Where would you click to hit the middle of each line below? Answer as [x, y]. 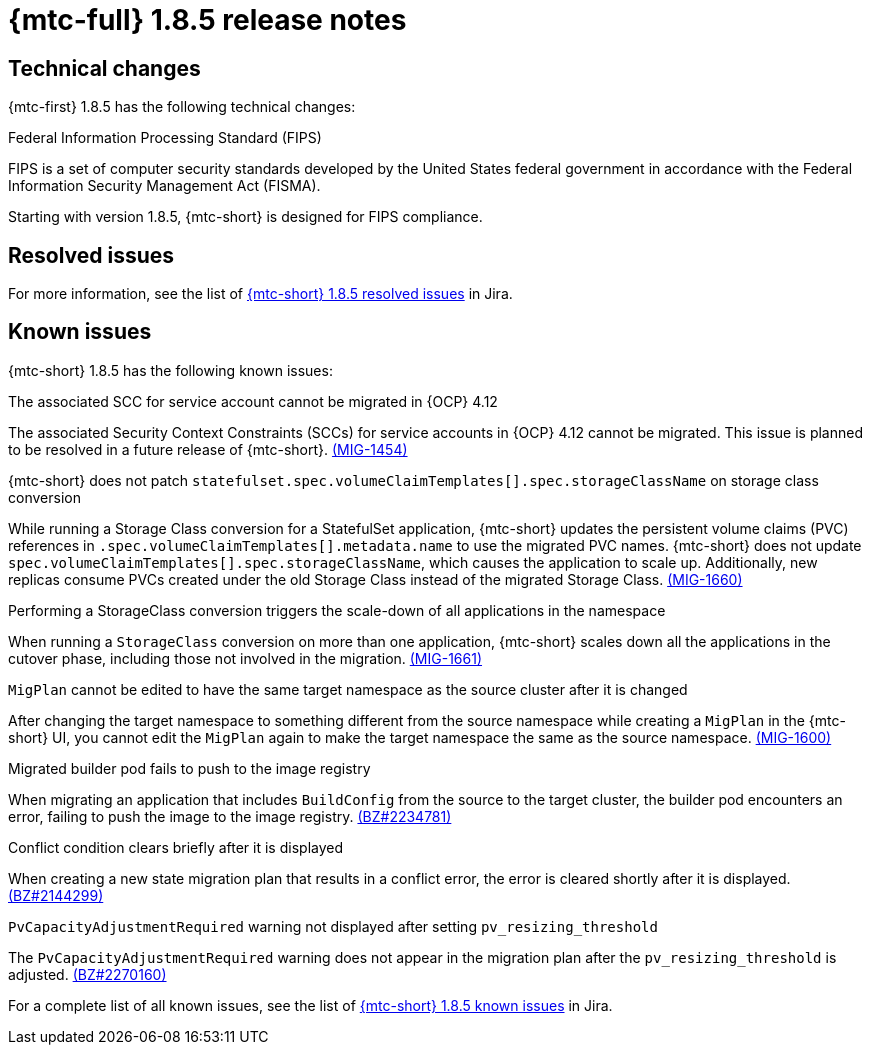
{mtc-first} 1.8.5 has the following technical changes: [182, 107]
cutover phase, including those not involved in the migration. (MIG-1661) [245, 658]
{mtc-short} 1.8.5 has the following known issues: [170, 370]
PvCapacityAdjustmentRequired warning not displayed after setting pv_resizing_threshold [333, 926]
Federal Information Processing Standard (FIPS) [165, 138]
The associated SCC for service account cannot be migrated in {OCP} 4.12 [253, 401]
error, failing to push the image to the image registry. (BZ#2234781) [230, 816]
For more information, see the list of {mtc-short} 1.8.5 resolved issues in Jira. [260, 294]
